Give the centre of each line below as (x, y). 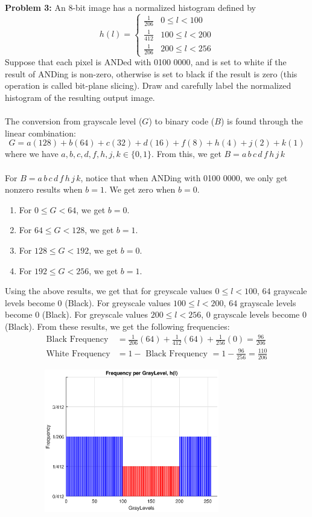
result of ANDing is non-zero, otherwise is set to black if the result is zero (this (151, 73)
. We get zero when (140, 189)
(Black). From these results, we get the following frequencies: (117, 326)
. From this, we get (186, 154)
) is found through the (262, 121)
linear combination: (40, 133)
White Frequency (78, 354)
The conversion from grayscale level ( (74, 121)
